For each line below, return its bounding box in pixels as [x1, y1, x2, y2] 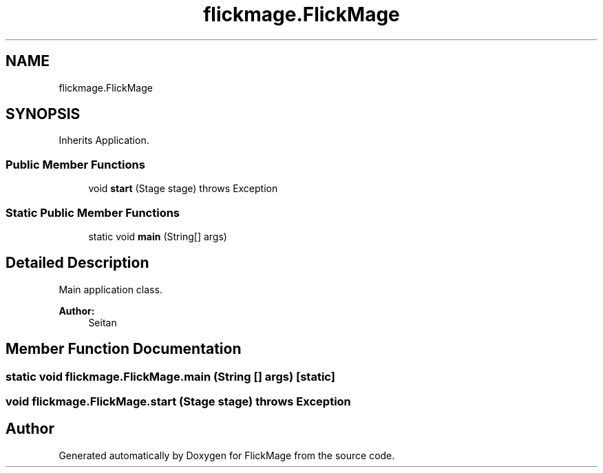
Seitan [88, 316, 117, 328]
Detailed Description [6, 254, 149, 272]
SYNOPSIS [6, 105, 81, 123]
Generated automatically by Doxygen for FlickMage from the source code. [59, 449, 395, 461]
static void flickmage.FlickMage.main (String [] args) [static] [6, 369, 335, 383]
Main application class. [59, 283, 162, 295]
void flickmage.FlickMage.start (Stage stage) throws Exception [6, 395, 351, 408]
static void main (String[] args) [88, 230, 227, 242]
